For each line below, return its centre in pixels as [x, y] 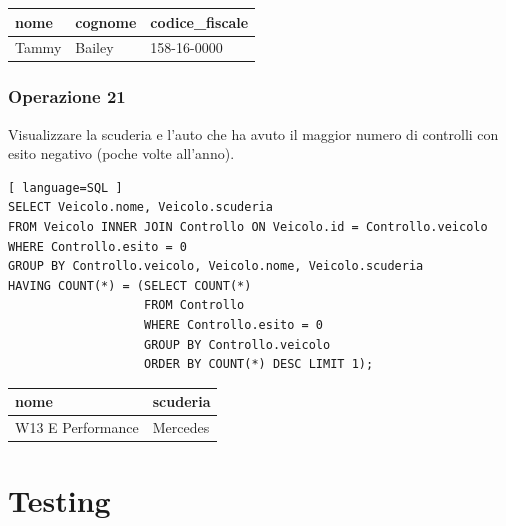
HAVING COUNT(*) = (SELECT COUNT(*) [130, 285]
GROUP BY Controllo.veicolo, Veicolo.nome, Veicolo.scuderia [216, 266]
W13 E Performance [77, 427]
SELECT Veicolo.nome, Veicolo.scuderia [140, 207]
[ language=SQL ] [65, 187]
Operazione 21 [67, 96]
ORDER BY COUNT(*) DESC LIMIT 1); [259, 364]
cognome [106, 21]
